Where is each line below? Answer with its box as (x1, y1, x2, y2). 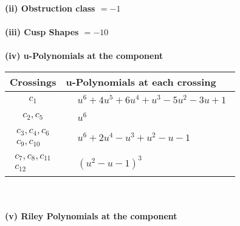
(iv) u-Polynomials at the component (5, 49, 163, 62)
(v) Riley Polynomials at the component (5, 209, 177, 222)
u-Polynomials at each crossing (66, 74, 216, 89)
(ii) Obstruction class (5, 2, 95, 14)
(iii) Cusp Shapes (5, 26, 79, 38)
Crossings (10, 74, 57, 89)
